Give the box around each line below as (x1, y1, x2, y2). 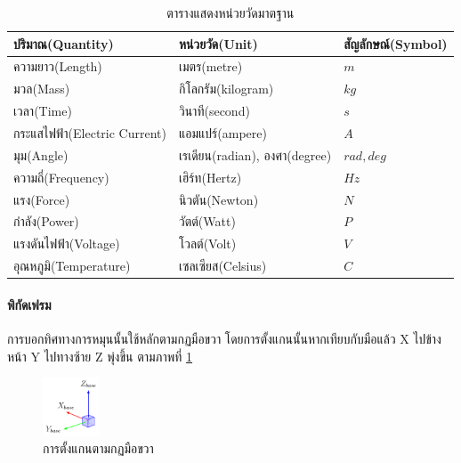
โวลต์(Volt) (178, 234, 237, 253)
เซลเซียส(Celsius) (178, 256, 267, 275)
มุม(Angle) (13, 145, 69, 164)
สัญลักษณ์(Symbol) (344, 34, 448, 53)
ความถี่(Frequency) (13, 167, 109, 186)
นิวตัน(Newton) (178, 190, 259, 208)
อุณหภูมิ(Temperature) (13, 256, 131, 275)
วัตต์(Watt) (178, 212, 236, 231)
